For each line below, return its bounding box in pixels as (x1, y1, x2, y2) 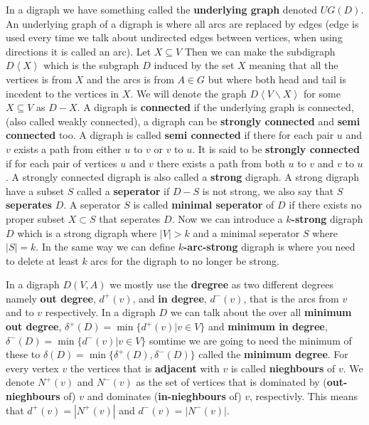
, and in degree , (132, 290, 207, 305)
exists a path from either (14, 141, 122, 156)
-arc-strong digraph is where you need (183, 239, 355, 254)
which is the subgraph (43, 58, 139, 73)
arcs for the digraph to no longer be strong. (90, 253, 279, 268)
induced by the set (154, 58, 235, 73)
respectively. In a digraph (45, 305, 156, 320)
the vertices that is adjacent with (70, 360, 220, 375)
